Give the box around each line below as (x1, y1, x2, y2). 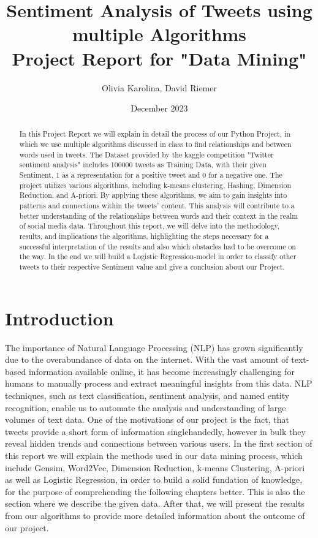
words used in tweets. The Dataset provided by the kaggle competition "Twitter (19, 149, 274, 159)
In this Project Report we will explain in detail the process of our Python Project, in (19, 129, 290, 139)
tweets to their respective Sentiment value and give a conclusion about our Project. (19, 262, 285, 272)
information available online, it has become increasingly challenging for (28, 365, 295, 377)
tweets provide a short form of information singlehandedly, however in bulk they (5, 425, 306, 438)
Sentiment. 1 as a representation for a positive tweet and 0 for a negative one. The (19, 170, 282, 180)
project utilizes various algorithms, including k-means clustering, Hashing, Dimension (19, 180, 292, 190)
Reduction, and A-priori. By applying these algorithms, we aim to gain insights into (19, 190, 287, 200)
